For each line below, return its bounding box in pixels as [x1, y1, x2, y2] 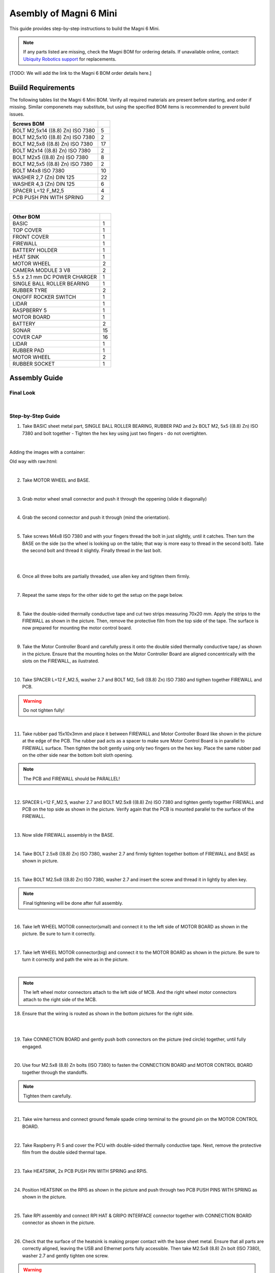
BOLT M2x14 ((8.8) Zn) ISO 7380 [12, 147, 91, 154]
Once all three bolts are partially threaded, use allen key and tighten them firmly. [22, 573, 190, 579]
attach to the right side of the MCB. [23, 996, 97, 1003]
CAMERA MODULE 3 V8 [12, 266, 71, 273]
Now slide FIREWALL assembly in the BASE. [22, 832, 115, 838]
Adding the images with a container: [9, 449, 86, 455]
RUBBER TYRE [12, 287, 48, 294]
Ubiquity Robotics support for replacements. [23, 56, 117, 62]
